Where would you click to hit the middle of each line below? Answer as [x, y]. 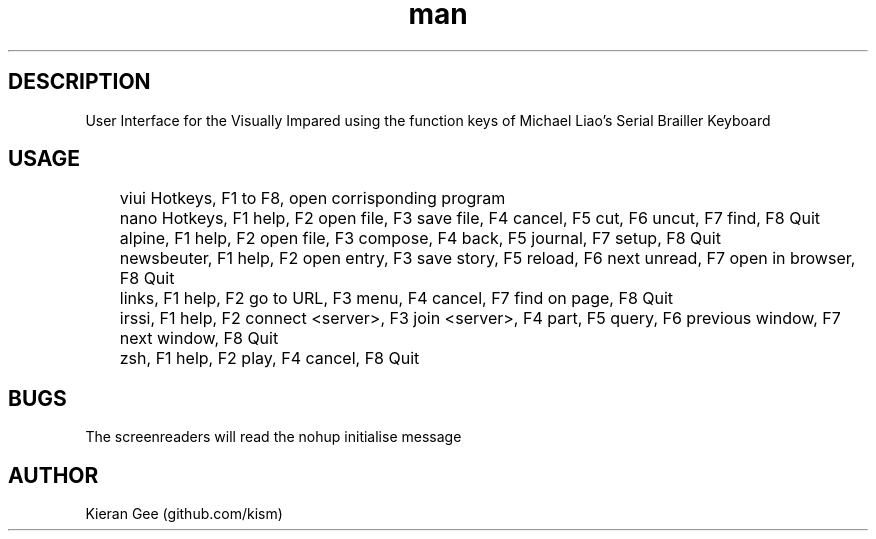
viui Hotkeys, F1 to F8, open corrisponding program [312, 198]
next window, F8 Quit [199, 338]
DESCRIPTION [79, 82]
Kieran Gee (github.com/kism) [184, 514]
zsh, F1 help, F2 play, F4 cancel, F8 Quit [269, 358]
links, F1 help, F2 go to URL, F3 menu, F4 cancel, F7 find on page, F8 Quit [396, 298]
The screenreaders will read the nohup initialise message [273, 437]
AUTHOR [53, 475]
